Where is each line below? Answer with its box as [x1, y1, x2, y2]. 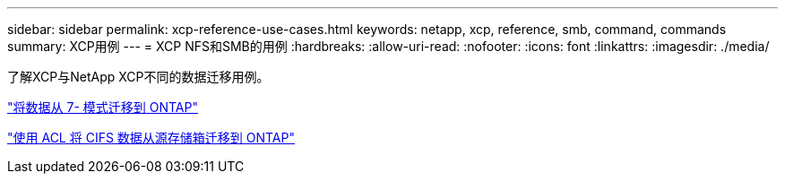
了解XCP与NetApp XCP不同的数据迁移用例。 [7, 69, 270, 84]
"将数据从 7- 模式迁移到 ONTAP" [7, 99, 198, 115]
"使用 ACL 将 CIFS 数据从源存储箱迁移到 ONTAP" [7, 130, 295, 145]
